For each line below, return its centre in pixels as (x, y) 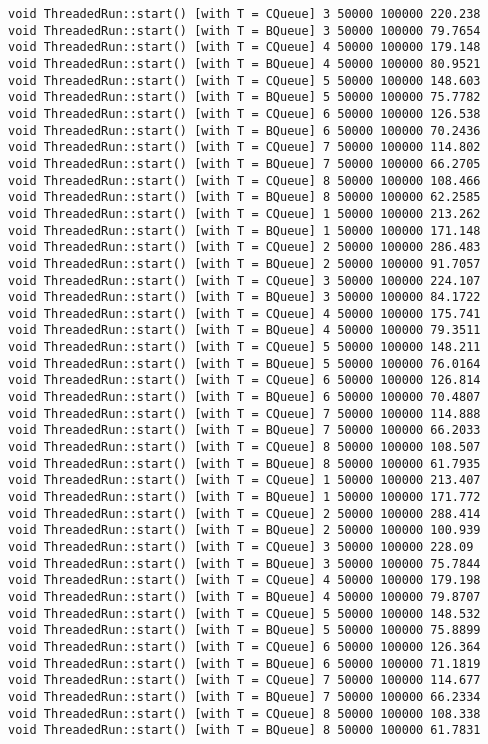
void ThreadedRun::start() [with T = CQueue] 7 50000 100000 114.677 (244, 680)
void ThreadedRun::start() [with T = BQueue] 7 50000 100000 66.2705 (244, 163)
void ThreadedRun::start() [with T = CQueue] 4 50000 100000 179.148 (244, 47)
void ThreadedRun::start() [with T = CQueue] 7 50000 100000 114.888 (244, 413)
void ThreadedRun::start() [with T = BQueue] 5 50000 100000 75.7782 (244, 97)
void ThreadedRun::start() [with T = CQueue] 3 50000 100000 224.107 (244, 280)
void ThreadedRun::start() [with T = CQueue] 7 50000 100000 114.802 (244, 147)
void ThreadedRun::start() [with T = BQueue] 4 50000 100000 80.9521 (244, 63)
